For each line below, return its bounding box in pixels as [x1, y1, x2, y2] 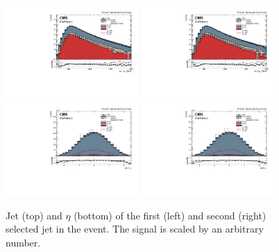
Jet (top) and [6, 208, 62, 222]
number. [6, 235, 41, 250]
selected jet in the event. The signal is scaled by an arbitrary [6, 221, 264, 236]
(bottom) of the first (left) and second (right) [74, 208, 267, 222]
